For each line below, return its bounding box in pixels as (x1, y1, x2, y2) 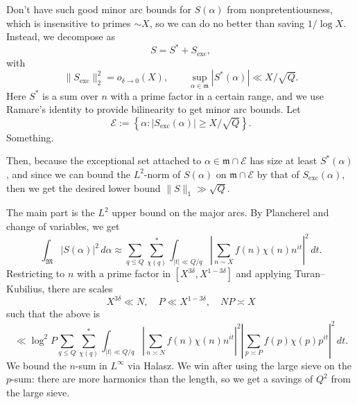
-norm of (143, 166, 181, 181)
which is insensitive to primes (6, 15, 131, 30)
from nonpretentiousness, (227, 2, 333, 16)
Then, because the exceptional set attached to (6, 153, 202, 168)
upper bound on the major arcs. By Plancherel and (112, 205, 329, 220)
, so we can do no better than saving (149, 15, 305, 30)
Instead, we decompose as (6, 29, 115, 44)
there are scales (47, 281, 113, 296)
